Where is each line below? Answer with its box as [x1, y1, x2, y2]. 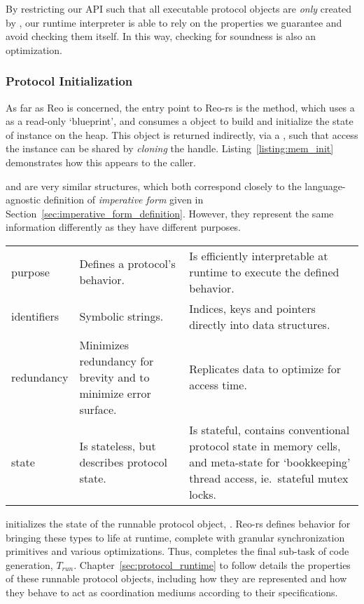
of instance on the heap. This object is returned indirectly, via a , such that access [6, 127, 358, 142]
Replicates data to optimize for [189, 361, 341, 377]
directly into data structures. [189, 316, 330, 333]
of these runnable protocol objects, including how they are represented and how [6, 571, 347, 586]
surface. [79, 401, 117, 417]
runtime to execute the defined [189, 263, 339, 280]
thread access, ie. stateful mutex [189, 469, 349, 486]
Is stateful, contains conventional [189, 421, 350, 438]
